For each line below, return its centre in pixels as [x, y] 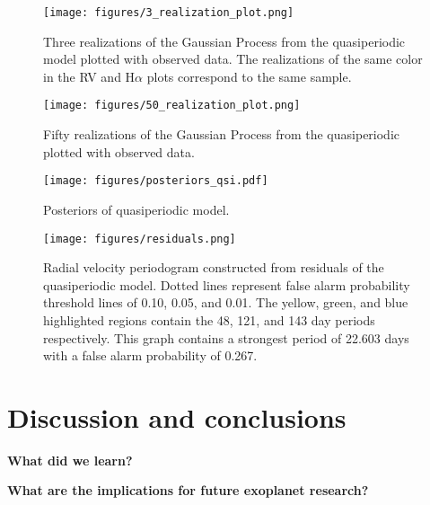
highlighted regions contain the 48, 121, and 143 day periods [209, 319]
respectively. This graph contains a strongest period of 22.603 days [226, 337]
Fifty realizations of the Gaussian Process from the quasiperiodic [222, 134]
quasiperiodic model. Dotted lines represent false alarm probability [227, 284]
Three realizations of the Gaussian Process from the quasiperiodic [224, 41]
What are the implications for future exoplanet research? [188, 490]
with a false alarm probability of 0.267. [150, 355]
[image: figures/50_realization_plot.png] [172, 106]
